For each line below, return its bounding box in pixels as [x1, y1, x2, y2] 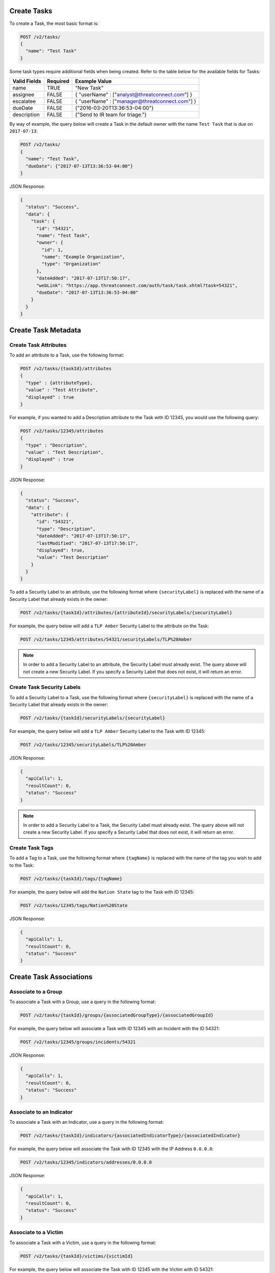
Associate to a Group [9, 988, 63, 995]
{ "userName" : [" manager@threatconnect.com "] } [75, 98, 197, 105]
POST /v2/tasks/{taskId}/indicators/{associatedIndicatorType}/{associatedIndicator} [20, 1133, 240, 1139]
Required [46, 78, 70, 85]
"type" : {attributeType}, [25, 380, 93, 385]
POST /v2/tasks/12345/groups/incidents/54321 [20, 1039, 136, 1045]
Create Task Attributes [9, 341, 67, 348]
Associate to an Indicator [9, 1108, 73, 1115]
